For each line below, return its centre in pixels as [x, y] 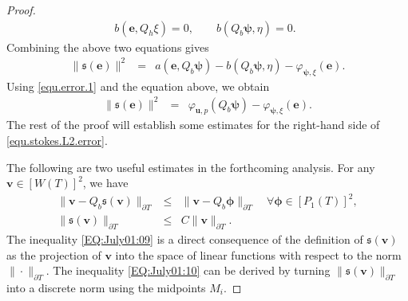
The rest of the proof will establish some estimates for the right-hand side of [193, 125]
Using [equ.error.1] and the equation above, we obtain [138, 86]
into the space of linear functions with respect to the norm [258, 254]
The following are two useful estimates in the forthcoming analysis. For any [191, 167]
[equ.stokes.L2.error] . [57, 141]
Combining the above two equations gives [108, 47]
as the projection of [54, 254]
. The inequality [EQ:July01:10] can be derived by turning [188, 270]
